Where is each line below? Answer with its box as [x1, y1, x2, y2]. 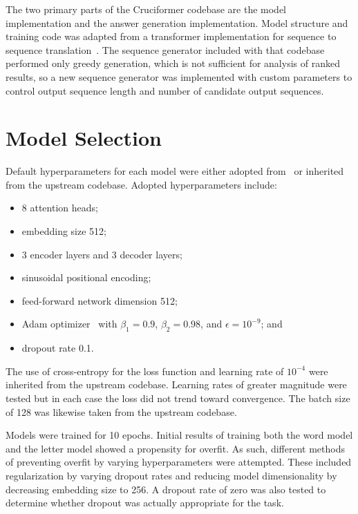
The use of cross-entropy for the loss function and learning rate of [6, 363, 284, 378]
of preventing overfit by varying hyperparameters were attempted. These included [6, 455, 352, 469]
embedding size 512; [21, 224, 106, 238]
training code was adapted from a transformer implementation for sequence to [6, 29, 337, 44]
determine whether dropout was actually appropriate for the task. [6, 495, 284, 510]
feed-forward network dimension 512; [21, 293, 178, 307]
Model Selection [6, 124, 162, 152]
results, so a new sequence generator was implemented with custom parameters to [6, 69, 352, 84]
